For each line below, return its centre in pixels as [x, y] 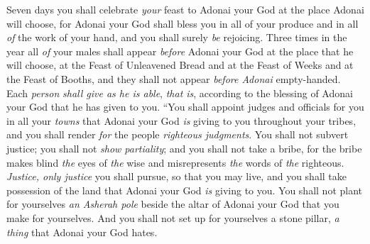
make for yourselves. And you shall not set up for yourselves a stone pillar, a [173, 217]
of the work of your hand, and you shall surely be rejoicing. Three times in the [177, 37]
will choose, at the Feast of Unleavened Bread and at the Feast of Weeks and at [180, 65]
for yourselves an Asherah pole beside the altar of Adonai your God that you [173, 204]
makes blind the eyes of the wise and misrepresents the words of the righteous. [175, 162]
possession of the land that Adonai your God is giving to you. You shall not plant [185, 190]
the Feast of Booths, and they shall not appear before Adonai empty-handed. [174, 78]
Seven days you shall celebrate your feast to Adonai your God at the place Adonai [185, 9]
